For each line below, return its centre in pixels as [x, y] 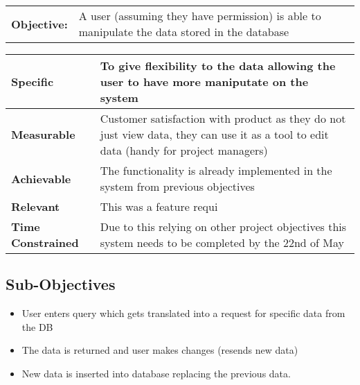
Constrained [45, 242]
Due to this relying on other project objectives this [223, 226]
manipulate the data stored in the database [184, 32]
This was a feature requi [159, 206]
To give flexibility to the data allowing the [218, 66]
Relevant [36, 206]
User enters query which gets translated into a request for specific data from [183, 313]
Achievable [41, 178]
